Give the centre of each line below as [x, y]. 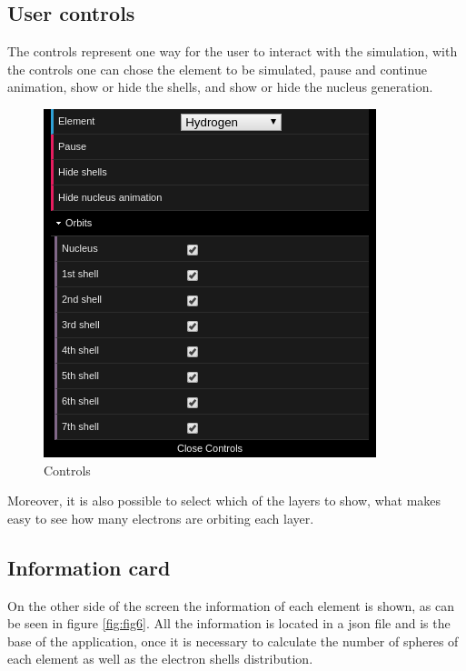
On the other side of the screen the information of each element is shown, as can [231, 605]
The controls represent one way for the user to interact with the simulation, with [233, 51]
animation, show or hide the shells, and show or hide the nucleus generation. [220, 87]
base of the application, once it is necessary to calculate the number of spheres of [233, 641]
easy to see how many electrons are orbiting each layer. [161, 518]
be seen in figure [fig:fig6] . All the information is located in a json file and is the [229, 623]
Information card [89, 567]
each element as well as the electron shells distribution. [160, 659]
